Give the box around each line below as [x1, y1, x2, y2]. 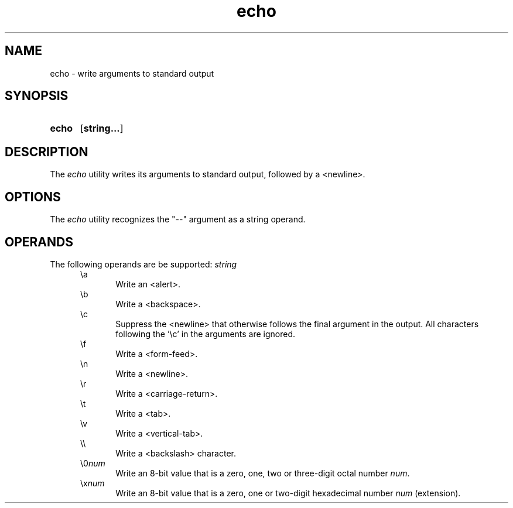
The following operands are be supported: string [50, 259, 237, 269]
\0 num [80, 458, 105, 468]
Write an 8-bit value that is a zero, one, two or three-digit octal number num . [115, 468, 410, 478]
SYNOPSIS [5, 88, 69, 104]
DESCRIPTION [5, 144, 88, 159]
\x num [80, 478, 105, 488]
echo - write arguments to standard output [50, 68, 214, 78]
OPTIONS [5, 189, 61, 204]
